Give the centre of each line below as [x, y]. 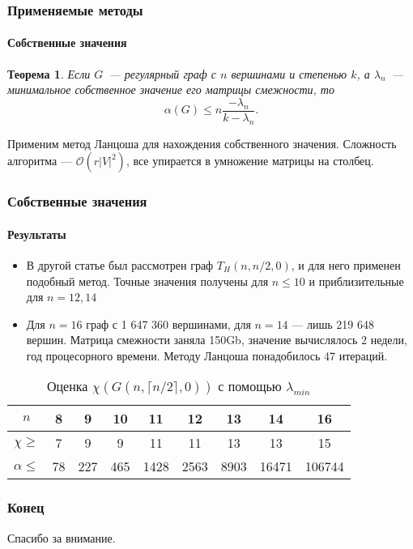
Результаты [37, 234]
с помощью [250, 386]
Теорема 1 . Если [49, 73]
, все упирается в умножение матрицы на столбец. [250, 161]
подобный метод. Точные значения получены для [147, 281]
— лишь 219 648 [333, 323]
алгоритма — [40, 161]
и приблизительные [356, 281]
